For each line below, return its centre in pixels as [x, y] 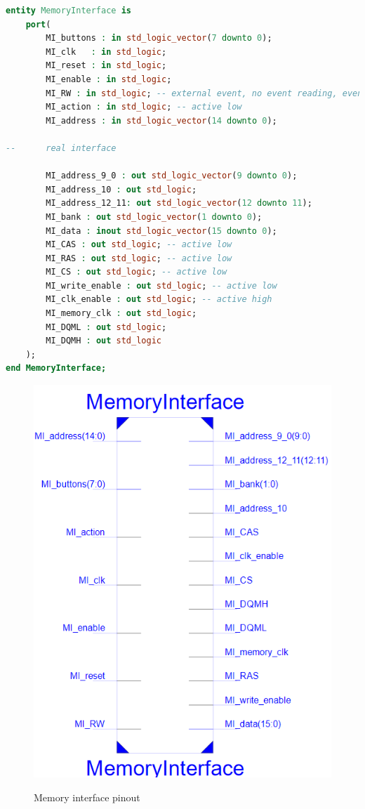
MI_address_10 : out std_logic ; [121, 189]
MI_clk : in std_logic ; [106, 52]
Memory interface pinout [87, 797]
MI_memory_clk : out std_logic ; [121, 314]
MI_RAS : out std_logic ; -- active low [139, 258]
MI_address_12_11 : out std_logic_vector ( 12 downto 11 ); [179, 203]
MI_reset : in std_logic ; [106, 66]
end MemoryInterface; [56, 368]
